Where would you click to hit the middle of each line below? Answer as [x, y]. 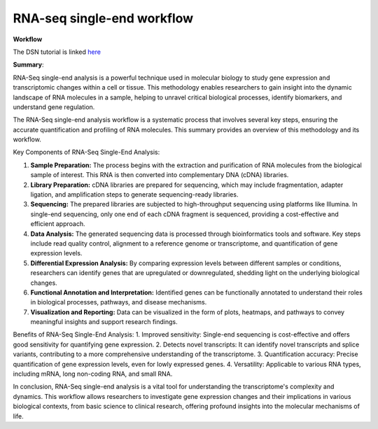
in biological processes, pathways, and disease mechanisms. [119, 302]
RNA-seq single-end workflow [103, 18]
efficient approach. [58, 224]
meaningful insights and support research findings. [104, 322]
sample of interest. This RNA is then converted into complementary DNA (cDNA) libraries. [160, 175]
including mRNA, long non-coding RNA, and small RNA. [93, 374]
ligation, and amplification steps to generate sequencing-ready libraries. [134, 195]
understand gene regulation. [54, 107]
